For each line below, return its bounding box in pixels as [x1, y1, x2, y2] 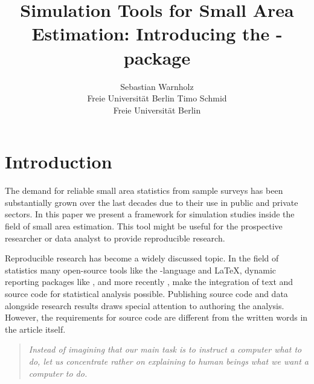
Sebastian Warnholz [120, 80, 194, 92]
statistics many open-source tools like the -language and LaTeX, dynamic [5, 263, 276, 276]
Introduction [5, 149, 112, 174]
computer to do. [28, 366, 88, 379]
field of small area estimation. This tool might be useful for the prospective [5, 220, 283, 232]
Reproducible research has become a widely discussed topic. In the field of [5, 252, 279, 264]
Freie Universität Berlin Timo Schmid [87, 92, 227, 104]
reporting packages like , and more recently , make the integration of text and [5, 275, 293, 288]
